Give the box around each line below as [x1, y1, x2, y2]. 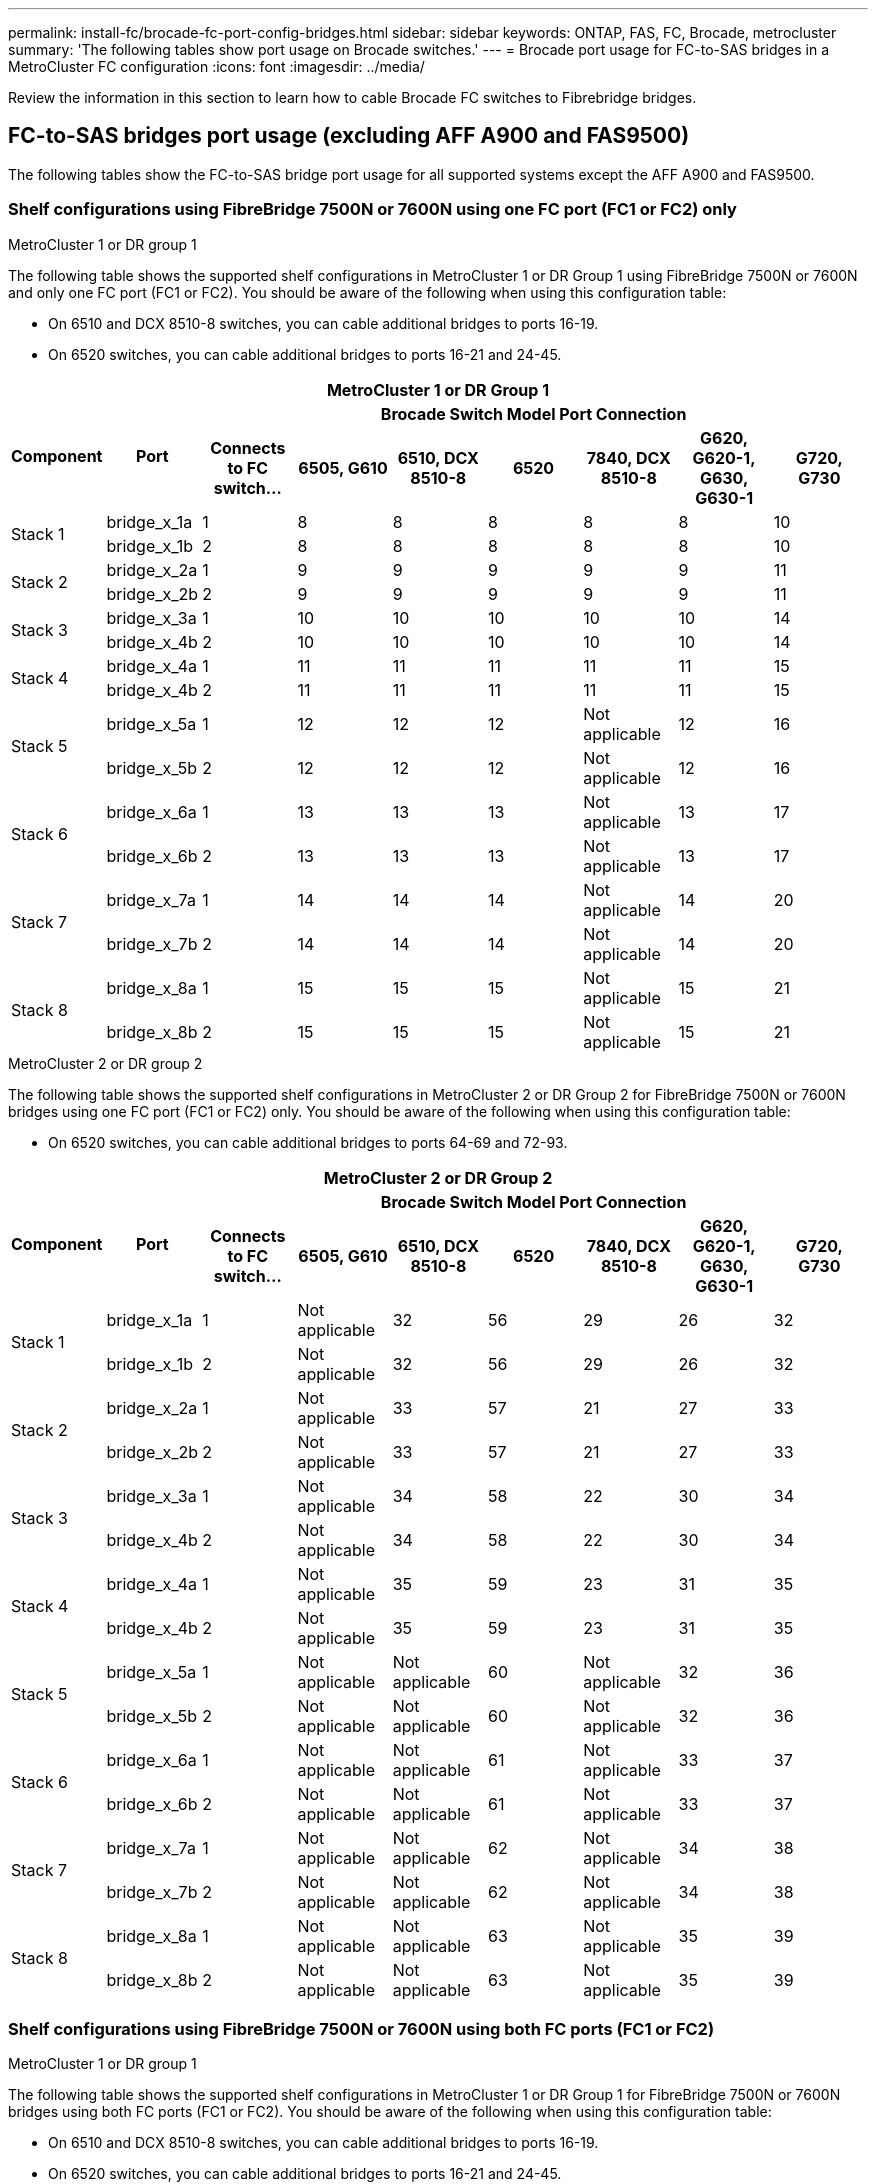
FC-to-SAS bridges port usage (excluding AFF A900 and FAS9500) [8, 123, 690, 149]
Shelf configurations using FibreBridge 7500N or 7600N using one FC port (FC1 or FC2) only [8, 199, 737, 220]
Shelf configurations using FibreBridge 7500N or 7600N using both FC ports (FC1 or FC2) [8, 2018, 715, 2039]
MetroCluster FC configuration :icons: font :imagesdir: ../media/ [8, 58, 425, 75]
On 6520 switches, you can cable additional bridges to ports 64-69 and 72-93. [48, 1133, 568, 1151]
